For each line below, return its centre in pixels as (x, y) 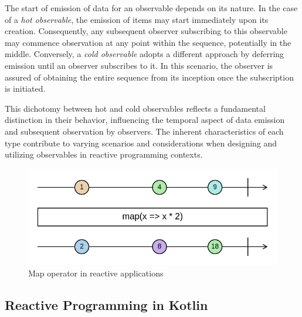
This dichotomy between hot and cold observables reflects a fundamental (135, 108)
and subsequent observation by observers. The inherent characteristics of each (144, 131)
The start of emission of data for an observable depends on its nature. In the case (151, 8)
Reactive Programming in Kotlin (106, 305)
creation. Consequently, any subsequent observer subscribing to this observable (146, 31)
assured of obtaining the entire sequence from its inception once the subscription (149, 77)
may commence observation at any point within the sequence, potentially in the (148, 42)
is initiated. (25, 89)
